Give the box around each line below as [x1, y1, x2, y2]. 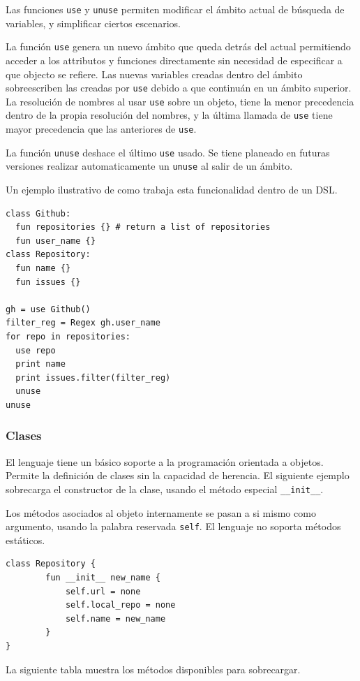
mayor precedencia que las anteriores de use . [6, 122, 197, 136]
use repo [15, 345, 56, 356]
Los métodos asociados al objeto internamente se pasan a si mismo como [6, 505, 316, 520]
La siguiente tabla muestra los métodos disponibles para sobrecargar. [6, 661, 301, 676]
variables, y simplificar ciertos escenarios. [6, 15, 181, 30]
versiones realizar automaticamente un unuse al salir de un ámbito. [6, 159, 293, 173]
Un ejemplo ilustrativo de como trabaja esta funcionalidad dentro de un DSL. [6, 182, 338, 197]
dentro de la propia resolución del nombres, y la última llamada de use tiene [6, 108, 333, 122]
